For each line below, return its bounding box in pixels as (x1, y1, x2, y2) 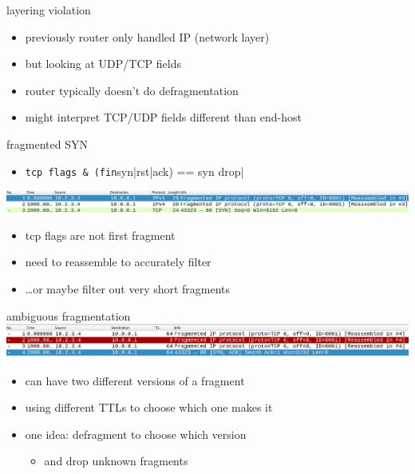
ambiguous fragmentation (6, 307, 131, 324)
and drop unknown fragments (44, 452, 188, 469)
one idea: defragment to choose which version (25, 425, 247, 442)
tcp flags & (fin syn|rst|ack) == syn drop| (25, 162, 244, 179)
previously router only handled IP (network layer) (25, 28, 270, 45)
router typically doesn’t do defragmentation (25, 82, 239, 98)
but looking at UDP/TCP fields (25, 55, 181, 72)
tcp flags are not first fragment (25, 226, 176, 243)
